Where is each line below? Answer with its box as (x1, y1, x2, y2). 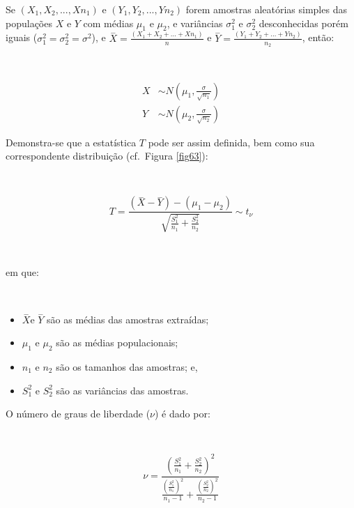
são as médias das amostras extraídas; (47, 311, 209, 326)
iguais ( (6, 30, 38, 45)
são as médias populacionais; (56, 335, 178, 350)
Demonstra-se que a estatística (6, 134, 137, 149)
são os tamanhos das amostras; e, (56, 359, 198, 374)
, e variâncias (167, 15, 223, 30)
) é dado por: (155, 406, 210, 421)
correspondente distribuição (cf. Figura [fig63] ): (6, 148, 208, 163)
